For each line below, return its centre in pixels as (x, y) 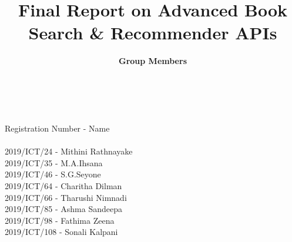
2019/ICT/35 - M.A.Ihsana (54, 162)
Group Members (153, 61)
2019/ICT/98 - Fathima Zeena (60, 220)
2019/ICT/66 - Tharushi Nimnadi (66, 197)
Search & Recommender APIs (153, 33)
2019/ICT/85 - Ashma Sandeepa (63, 209)
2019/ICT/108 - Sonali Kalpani (61, 232)
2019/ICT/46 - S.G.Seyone (53, 174)
